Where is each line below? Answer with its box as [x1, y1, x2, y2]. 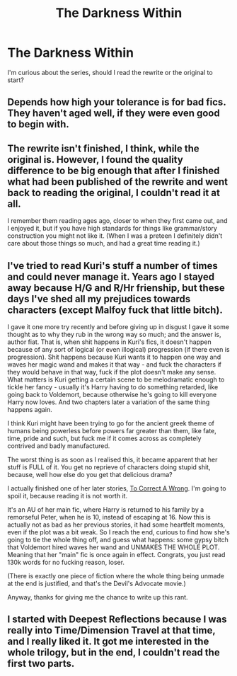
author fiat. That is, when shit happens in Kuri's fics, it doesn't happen [7, 338, 212, 346]
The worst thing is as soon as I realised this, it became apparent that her [7, 455, 218, 464]
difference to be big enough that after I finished [7, 164, 220, 176]
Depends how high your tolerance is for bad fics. [7, 96, 226, 108]
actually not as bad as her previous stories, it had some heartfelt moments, [7, 520, 225, 529]
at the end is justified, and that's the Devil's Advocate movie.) [7, 579, 186, 588]
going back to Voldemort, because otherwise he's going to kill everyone [7, 390, 217, 399]
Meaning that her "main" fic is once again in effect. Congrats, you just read [7, 550, 226, 558]
